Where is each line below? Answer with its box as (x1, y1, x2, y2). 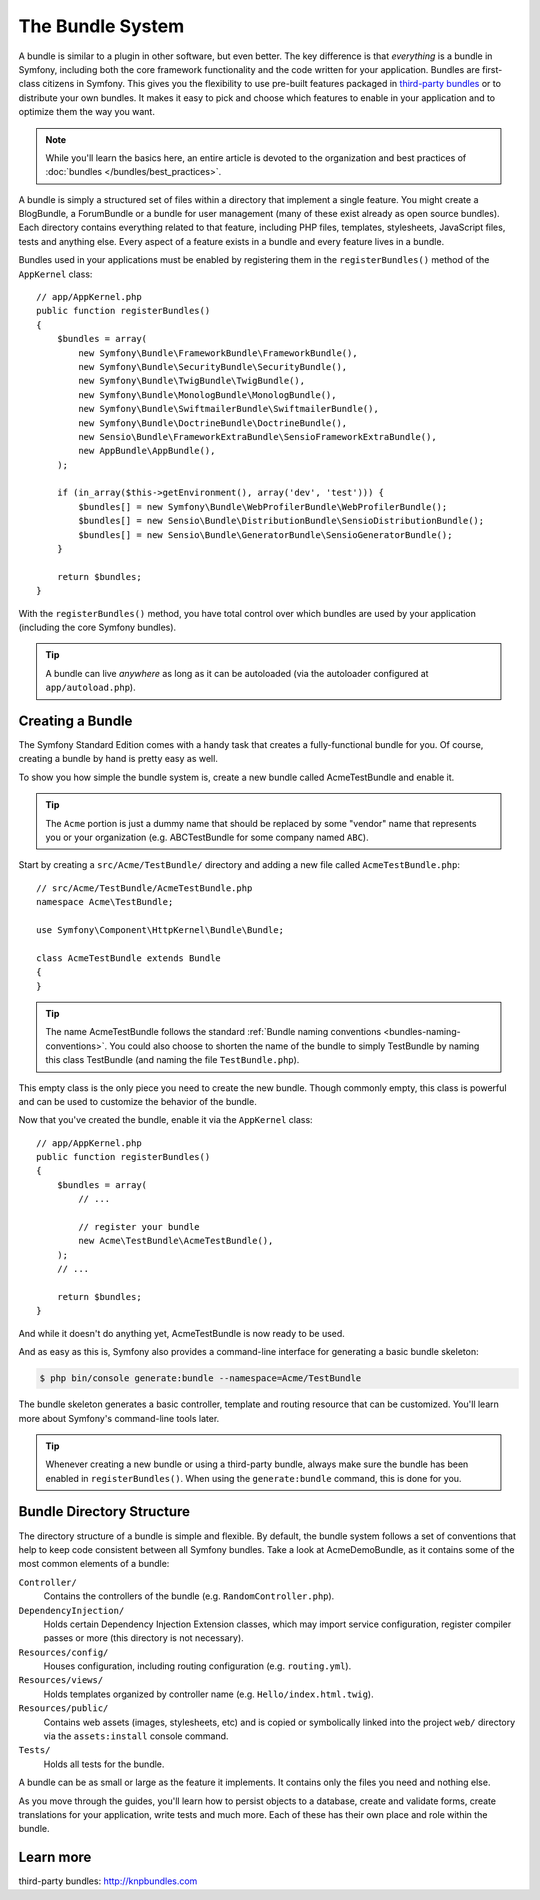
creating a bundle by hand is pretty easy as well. (18, 753, 219, 765)
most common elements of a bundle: (18, 1558, 170, 1570)
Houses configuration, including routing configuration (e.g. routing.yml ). (43, 1660, 352, 1672)
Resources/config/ (18, 1646, 109, 1658)
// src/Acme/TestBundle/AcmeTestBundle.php (36, 882, 253, 894)
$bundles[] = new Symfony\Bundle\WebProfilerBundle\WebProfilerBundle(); (78, 501, 448, 512)
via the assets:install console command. (43, 1730, 229, 1742)
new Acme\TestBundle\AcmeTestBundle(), (78, 1235, 274, 1247)
